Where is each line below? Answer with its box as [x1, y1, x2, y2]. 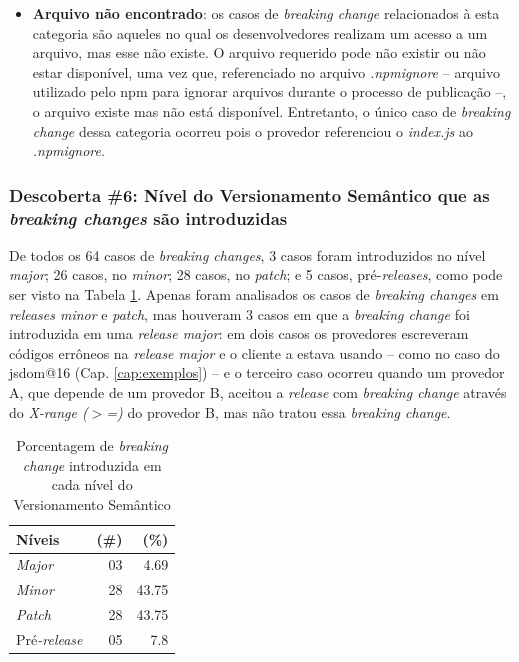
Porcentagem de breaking [16, 435, 169, 456]
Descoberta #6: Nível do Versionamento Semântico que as [9, 182, 490, 207]
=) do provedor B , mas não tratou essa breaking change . [106, 401, 451, 422]
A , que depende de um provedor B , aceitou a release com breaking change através [9, 382, 507, 403]
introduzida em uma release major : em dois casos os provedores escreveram [9, 323, 469, 344]
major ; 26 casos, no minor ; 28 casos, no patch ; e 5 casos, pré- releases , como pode [9, 264, 503, 285]
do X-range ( [9, 401, 88, 422]
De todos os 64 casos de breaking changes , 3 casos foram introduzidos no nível [9, 244, 486, 265]
